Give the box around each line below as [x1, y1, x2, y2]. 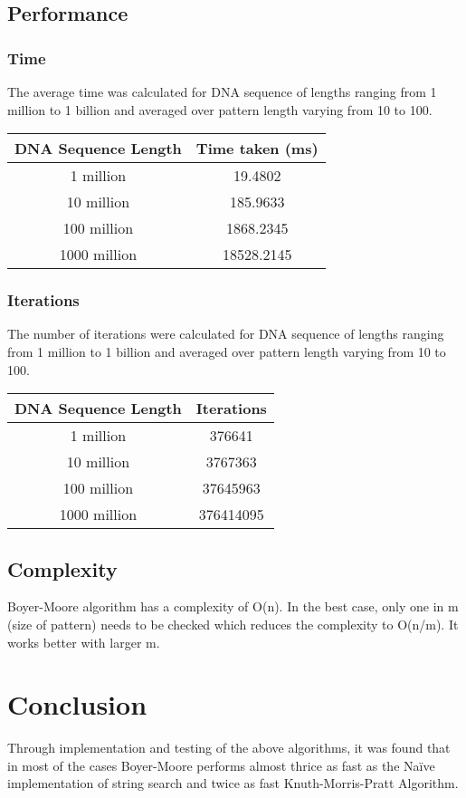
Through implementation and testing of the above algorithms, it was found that [7, 738, 451, 757]
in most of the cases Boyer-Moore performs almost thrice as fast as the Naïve [7, 755, 435, 774]
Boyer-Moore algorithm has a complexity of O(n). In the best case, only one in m [7, 597, 459, 616]
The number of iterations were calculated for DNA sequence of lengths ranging [7, 324, 444, 343]
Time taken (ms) [195, 138, 319, 159]
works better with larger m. [7, 632, 160, 651]
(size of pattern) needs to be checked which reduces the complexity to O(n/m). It [7, 614, 459, 633]
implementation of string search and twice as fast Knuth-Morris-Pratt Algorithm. [7, 774, 459, 793]
